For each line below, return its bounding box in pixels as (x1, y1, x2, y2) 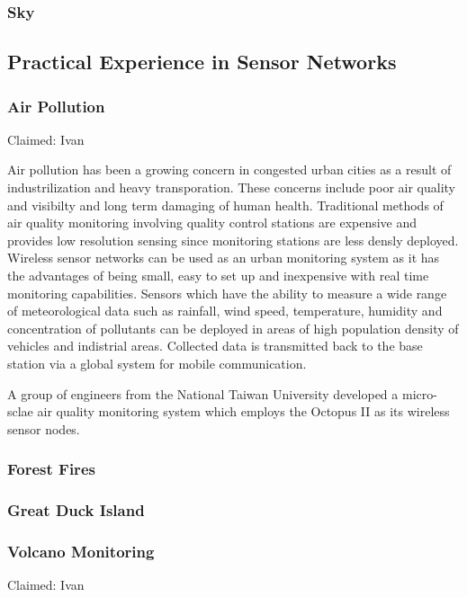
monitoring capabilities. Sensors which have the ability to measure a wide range (7, 283, 447, 302)
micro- (401, 384, 437, 403)
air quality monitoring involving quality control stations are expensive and (7, 213, 418, 232)
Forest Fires (7, 458, 95, 480)
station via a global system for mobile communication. (7, 353, 307, 372)
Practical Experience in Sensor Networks (7, 48, 397, 76)
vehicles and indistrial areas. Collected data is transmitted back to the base (7, 336, 423, 355)
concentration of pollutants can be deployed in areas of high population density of (7, 318, 459, 337)
